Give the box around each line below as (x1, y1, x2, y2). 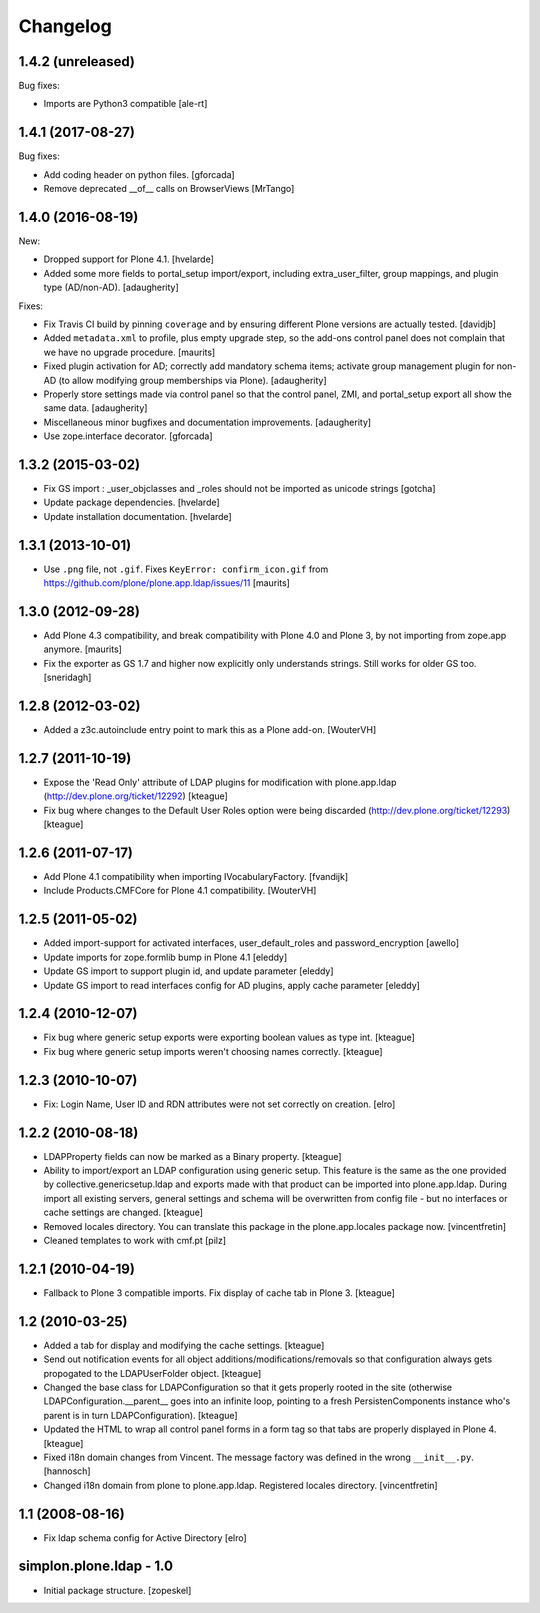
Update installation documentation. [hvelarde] (43, 510, 232, 522)
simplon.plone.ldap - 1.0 (18, 1558, 174, 1575)
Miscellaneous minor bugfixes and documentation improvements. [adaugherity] (43, 416, 372, 428)
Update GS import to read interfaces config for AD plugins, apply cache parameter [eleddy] (43, 979, 420, 991)
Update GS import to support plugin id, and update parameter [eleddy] (43, 965, 334, 977)
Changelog (18, 15, 112, 37)
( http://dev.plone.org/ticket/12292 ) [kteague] (43, 790, 229, 802)
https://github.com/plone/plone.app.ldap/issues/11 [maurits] (43, 577, 290, 589)
